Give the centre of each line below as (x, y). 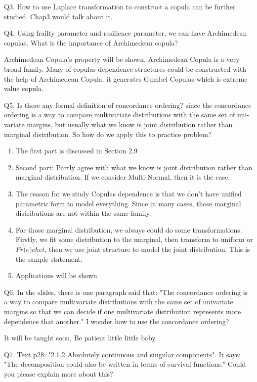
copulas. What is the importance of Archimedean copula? (91, 42)
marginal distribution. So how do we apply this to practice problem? (108, 134)
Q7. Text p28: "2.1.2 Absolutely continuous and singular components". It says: (122, 354)
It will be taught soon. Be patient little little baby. (81, 338)
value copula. (24, 88)
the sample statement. (49, 259)
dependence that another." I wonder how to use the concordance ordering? (117, 321)
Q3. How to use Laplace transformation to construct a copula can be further (120, 6)
